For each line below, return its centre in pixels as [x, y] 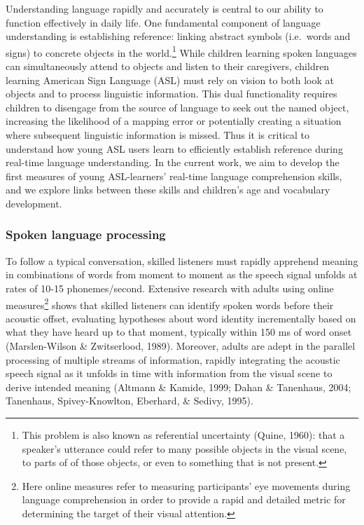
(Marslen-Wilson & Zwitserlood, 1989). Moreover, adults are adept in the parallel [181, 346]
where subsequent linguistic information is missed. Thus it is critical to [157, 135]
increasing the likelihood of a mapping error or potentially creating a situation [174, 121]
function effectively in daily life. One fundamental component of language [163, 22]
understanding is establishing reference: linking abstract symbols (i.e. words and [178, 36]
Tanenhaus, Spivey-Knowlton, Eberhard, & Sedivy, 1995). [129, 401]
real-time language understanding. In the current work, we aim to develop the [173, 162]
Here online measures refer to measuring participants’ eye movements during [186, 485]
